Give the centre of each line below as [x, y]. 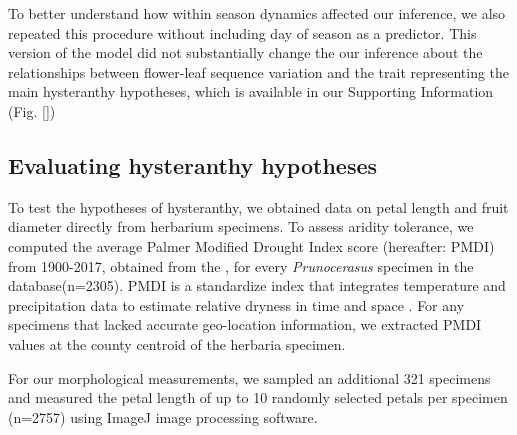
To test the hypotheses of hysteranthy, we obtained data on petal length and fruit [258, 206]
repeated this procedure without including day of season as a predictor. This [242, 32]
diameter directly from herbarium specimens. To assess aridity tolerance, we [241, 226]
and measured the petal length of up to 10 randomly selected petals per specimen [258, 397]
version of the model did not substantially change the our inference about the [245, 52]
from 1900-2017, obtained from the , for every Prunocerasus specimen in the [241, 265]
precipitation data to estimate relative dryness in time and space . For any [236, 304]
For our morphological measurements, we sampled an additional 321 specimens [249, 377]
